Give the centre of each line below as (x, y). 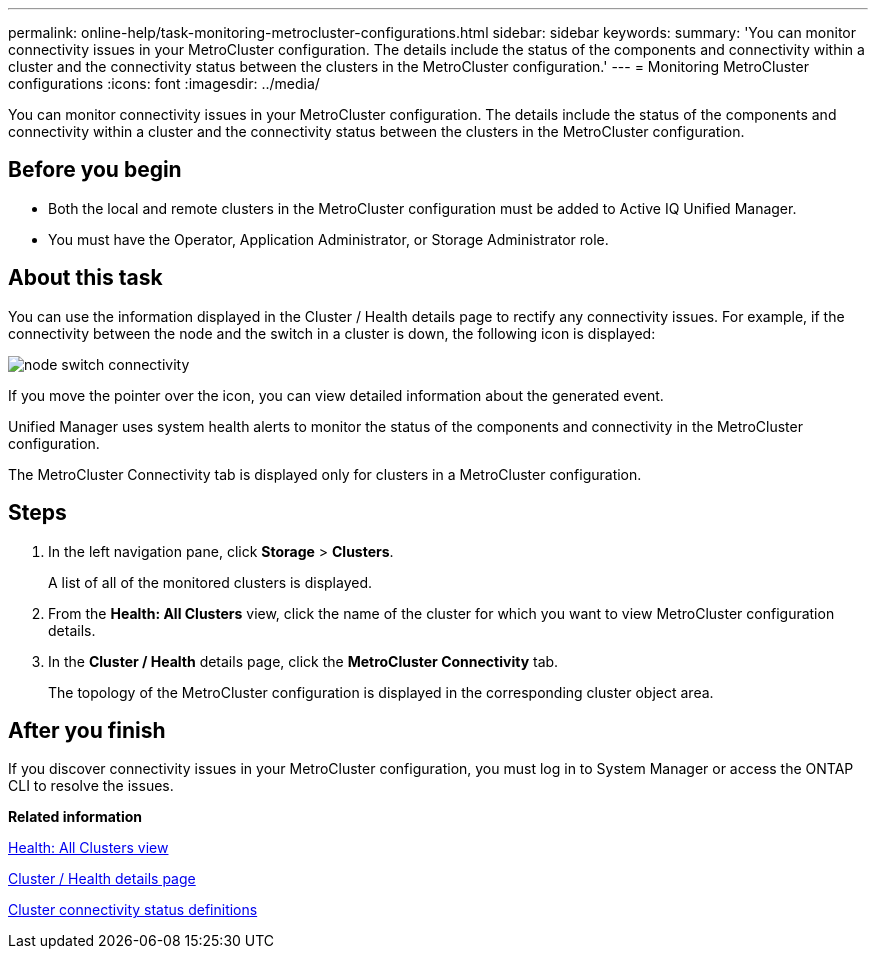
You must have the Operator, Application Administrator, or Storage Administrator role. (328, 239)
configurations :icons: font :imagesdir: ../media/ (164, 83)
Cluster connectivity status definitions (133, 910)
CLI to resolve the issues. (91, 786)
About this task (85, 278)
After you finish (87, 730)
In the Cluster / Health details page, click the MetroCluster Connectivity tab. (303, 661)
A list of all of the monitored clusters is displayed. (210, 582)
